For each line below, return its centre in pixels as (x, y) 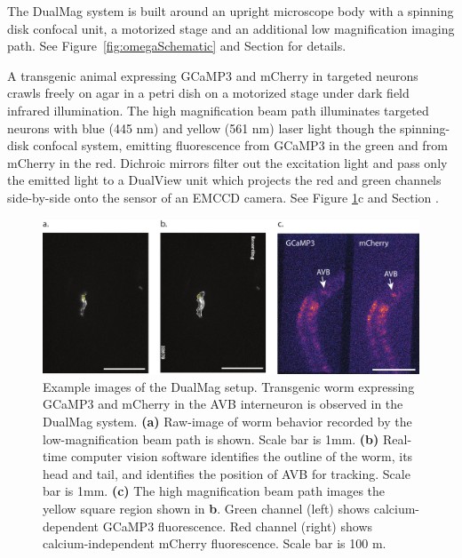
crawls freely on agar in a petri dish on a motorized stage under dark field (208, 93)
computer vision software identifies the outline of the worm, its (242, 456)
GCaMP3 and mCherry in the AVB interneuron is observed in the (223, 404)
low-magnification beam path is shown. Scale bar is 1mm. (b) (211, 438)
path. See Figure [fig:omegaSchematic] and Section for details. (177, 46)
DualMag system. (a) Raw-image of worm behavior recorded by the (227, 422)
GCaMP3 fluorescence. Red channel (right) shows (238, 526)
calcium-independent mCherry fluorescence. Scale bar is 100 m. (215, 543)
